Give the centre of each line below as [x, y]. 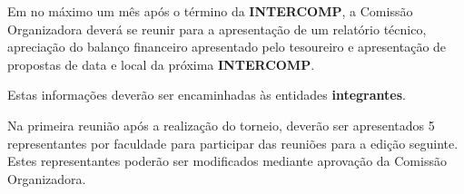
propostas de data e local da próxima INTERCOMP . [161, 64]
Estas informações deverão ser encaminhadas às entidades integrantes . [207, 95]
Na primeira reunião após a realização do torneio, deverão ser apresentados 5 [221, 125]
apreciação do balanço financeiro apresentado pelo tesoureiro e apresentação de [227, 47]
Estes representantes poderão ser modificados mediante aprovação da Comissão [227, 161]
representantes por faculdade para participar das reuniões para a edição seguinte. [233, 143]
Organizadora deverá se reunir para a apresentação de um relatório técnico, [217, 29]
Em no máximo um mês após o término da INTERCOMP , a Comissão [210, 11]
